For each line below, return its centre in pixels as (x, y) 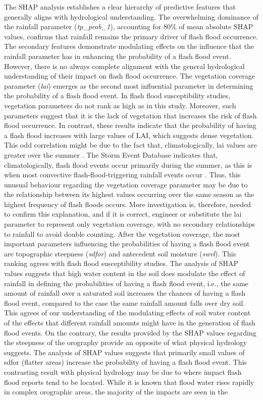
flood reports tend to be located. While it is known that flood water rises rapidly (129, 382)
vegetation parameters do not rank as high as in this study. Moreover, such (120, 105)
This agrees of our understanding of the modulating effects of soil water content (127, 313)
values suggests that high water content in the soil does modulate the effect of (125, 273)
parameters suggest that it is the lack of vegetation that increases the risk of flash (130, 115)
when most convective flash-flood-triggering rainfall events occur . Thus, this (122, 175)
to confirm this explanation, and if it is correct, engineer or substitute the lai (123, 214)
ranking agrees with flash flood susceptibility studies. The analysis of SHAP (121, 263)
